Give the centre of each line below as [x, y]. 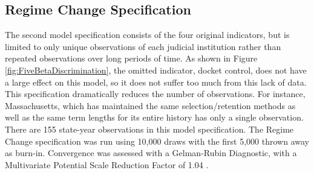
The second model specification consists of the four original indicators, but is [147, 35]
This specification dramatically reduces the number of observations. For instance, [155, 94]
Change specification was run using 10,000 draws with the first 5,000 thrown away [157, 141]
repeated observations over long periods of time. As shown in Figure [131, 58]
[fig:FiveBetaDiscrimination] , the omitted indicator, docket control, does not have [156, 70]
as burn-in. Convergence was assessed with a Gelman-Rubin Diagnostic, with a [151, 153]
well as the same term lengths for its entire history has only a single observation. [154, 117]
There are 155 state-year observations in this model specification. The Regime [149, 129]
